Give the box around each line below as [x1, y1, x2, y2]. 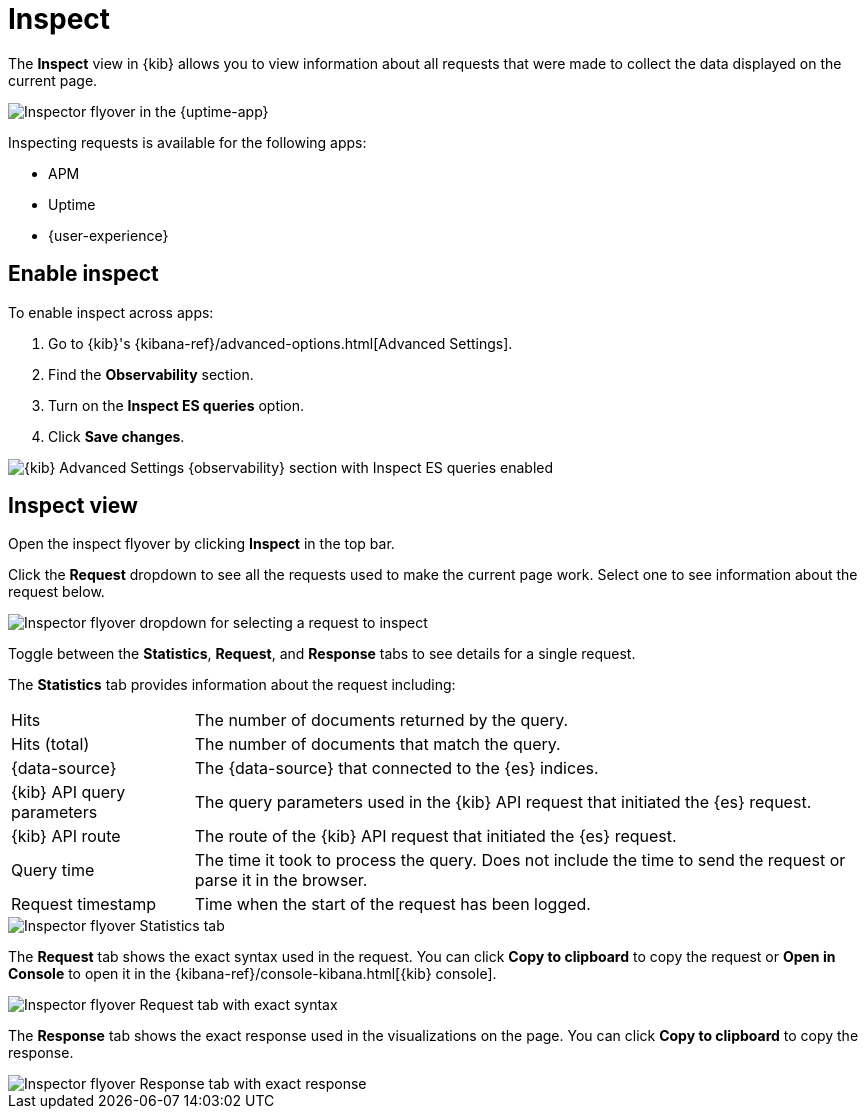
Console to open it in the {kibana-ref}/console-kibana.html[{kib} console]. [8, 965, 497, 983]
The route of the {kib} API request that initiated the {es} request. [194, 826, 677, 847]
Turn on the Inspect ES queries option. [48, 396, 305, 414]
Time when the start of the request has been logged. [194, 894, 591, 915]
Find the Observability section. [48, 365, 254, 383]
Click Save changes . [48, 427, 185, 445]
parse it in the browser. [194, 870, 368, 891]
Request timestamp [11, 894, 157, 915]
